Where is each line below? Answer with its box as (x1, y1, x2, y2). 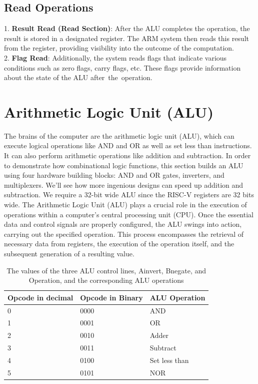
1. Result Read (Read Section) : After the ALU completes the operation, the (4, 23, 250, 34)
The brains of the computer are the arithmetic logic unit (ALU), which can (4, 130, 234, 141)
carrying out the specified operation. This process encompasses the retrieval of (4, 228, 244, 239)
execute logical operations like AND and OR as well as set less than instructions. (4, 140, 252, 151)
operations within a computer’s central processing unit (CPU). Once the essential (4, 209, 253, 219)
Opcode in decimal (7, 292, 73, 302)
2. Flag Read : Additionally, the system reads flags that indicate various (4, 52, 227, 63)
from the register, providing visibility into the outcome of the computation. (4, 43, 234, 53)
